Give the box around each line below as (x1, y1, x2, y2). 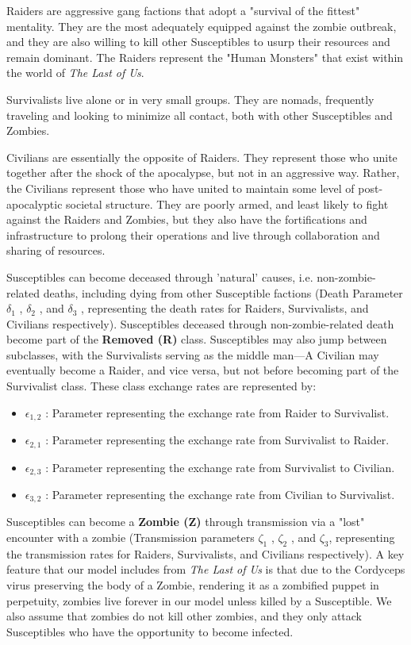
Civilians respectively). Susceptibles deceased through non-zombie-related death (6, 315, 394, 332)
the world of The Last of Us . (6, 64, 144, 81)
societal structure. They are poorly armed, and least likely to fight (66, 195, 389, 212)
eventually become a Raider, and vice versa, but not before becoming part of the (6, 362, 399, 378)
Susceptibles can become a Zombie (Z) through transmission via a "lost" (6, 513, 365, 530)
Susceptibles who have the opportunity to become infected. (6, 623, 294, 639)
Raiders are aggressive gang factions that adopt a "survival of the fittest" (6, 2, 360, 18)
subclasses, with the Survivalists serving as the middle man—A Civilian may (6, 346, 379, 363)
